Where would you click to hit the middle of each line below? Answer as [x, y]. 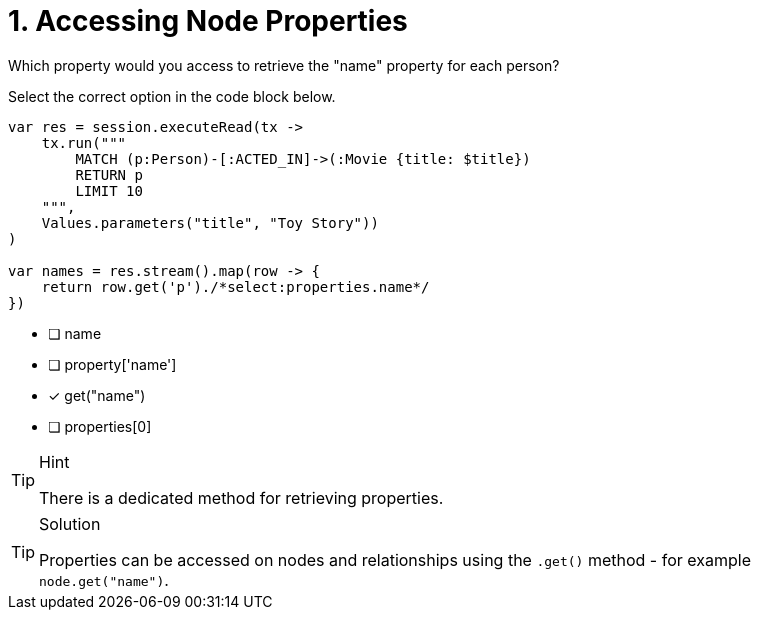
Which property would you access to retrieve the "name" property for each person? [284, 65]
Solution [70, 523]
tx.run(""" [84, 142]
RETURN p [109, 174]
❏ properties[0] [100, 426]
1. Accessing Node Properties [208, 21]
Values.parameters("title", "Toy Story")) [210, 222]
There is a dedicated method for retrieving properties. [241, 497]
